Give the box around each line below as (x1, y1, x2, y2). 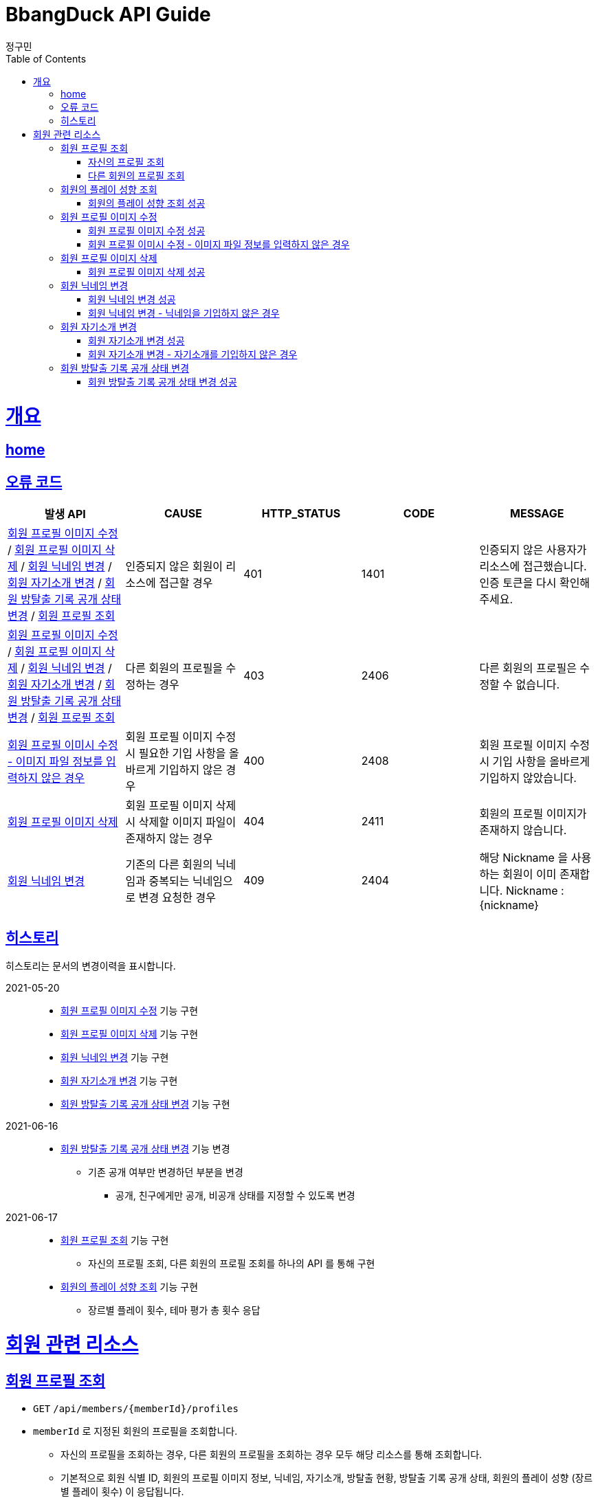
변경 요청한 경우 (138, 891, 216, 905)
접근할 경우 (159, 576, 213, 590)
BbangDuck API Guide (5, 3, 211, 26)
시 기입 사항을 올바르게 (479, 754, 590, 769)
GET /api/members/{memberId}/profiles (33, 1402, 239, 1414)
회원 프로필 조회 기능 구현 (60, 1233, 169, 1246)
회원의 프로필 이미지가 (479, 807, 587, 821)
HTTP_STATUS (261, 506, 341, 521)
